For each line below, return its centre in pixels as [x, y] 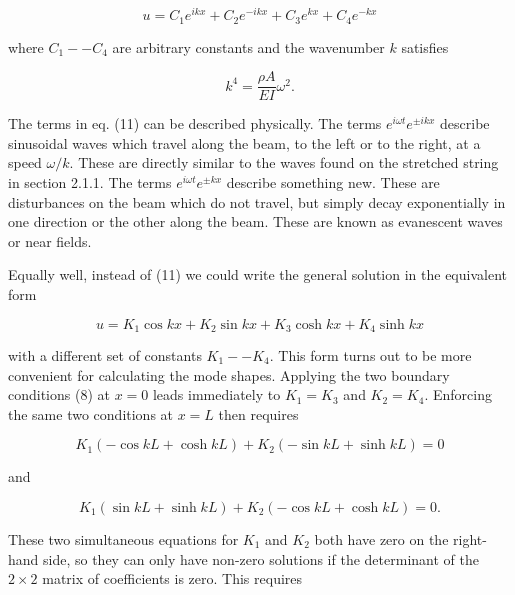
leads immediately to [216, 394]
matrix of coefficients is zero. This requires [172, 578]
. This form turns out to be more [370, 354]
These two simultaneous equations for [123, 538]
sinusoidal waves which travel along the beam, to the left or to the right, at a [244, 142]
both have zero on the [381, 538]
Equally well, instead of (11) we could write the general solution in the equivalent [257, 274]
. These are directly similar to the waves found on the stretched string [284, 162]
